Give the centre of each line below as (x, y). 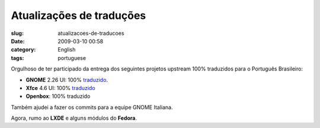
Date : (18, 41)
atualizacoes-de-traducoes (91, 33)
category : (23, 50)
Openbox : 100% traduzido (58, 96)
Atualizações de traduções (79, 15)
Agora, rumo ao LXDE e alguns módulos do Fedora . (74, 118)
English (67, 50)
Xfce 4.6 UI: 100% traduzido (60, 88)
